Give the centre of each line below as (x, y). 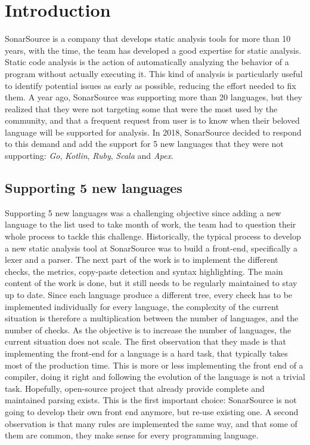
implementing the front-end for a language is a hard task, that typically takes (146, 353)
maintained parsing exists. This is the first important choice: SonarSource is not (151, 400)
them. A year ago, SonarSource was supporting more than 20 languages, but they (154, 97)
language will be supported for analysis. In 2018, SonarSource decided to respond (153, 132)
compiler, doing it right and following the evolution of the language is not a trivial (155, 377)
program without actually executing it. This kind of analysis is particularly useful (154, 73)
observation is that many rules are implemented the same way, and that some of (151, 423)
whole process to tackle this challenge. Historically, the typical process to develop (153, 236)
